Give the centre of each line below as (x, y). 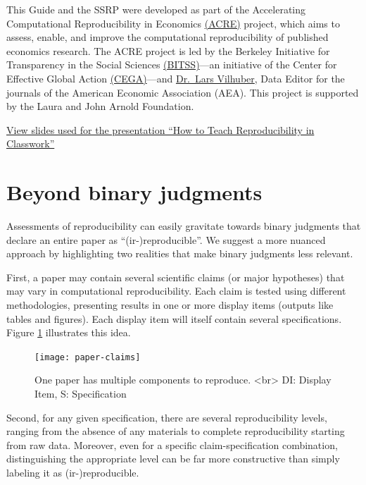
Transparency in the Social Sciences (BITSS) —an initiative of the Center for (172, 65)
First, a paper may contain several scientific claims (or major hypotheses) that (176, 277)
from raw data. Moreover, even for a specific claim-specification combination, (172, 444)
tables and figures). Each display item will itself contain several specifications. (174, 318)
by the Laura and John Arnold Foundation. (100, 106)
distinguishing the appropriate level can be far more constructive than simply (173, 459)
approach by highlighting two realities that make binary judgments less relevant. (180, 253)
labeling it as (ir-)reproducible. (73, 473)
